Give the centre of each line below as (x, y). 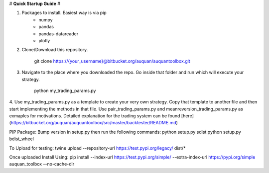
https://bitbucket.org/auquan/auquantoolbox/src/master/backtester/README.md (93, 123)
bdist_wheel (22, 139)
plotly (44, 40)
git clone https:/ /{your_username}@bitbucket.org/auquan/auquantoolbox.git (112, 61)
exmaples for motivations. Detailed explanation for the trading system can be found (95, 116)
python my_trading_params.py (65, 90)
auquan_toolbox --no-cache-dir (42, 164)
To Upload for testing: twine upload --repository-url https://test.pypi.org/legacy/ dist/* (98, 148)
